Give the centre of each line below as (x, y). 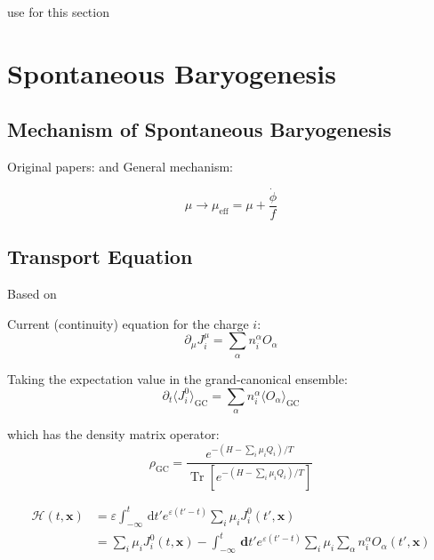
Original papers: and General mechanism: (120, 167)
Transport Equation (100, 256)
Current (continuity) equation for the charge (128, 323)
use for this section (58, 12)
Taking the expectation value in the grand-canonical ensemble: (177, 378)
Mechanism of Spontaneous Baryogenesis (199, 129)
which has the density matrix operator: (113, 434)
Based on (32, 294)
